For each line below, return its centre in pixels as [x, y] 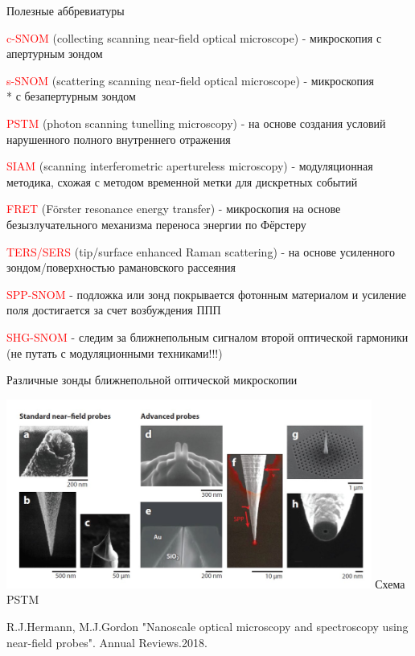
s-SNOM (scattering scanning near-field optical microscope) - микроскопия [191, 80]
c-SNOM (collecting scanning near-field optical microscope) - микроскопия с [194, 37]
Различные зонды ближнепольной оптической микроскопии [152, 380]
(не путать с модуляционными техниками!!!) [115, 353]
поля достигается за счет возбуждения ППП [114, 310]
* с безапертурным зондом [71, 96]
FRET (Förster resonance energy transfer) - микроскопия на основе [174, 209]
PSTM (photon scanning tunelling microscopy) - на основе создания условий [196, 123]
